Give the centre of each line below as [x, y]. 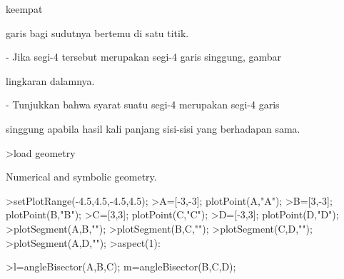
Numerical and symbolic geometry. [81, 177]
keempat [24, 9]
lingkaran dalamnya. [50, 80]
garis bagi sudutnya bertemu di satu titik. [97, 32]
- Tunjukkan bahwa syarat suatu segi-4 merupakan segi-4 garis [143, 105]
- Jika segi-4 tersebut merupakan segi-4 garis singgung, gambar [144, 57]
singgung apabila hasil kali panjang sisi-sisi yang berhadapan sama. [153, 128]
